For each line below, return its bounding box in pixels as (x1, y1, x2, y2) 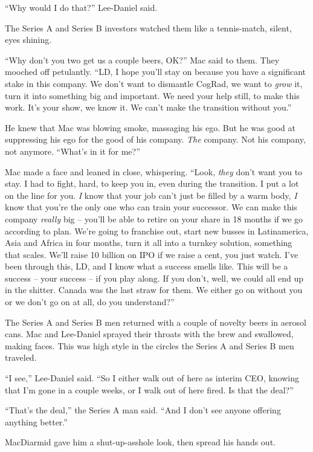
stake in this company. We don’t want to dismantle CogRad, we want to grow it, (5, 77, 303, 89)
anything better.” (5, 415, 68, 428)
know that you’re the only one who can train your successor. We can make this (5, 201, 297, 213)
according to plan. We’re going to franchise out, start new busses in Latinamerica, (5, 224, 309, 237)
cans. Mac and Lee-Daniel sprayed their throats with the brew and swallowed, (5, 328, 294, 340)
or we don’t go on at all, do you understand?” (5, 295, 175, 308)
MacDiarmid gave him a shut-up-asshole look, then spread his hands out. (5, 436, 276, 448)
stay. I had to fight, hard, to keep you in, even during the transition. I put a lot (5, 177, 299, 190)
